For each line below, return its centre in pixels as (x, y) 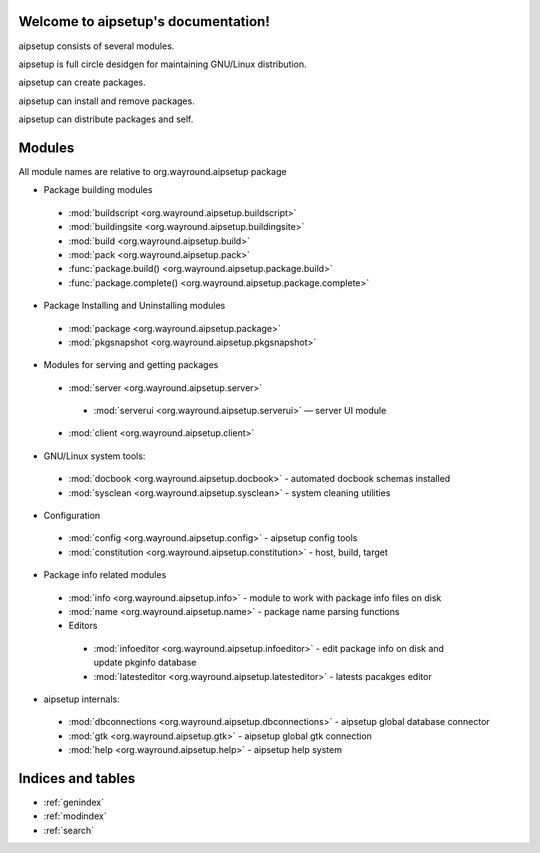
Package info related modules (105, 575)
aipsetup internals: (81, 699)
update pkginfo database (145, 662)
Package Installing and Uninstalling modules (134, 306)
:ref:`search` (69, 830)
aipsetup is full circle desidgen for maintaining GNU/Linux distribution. (162, 64)
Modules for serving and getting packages (131, 365)
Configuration (72, 516)
